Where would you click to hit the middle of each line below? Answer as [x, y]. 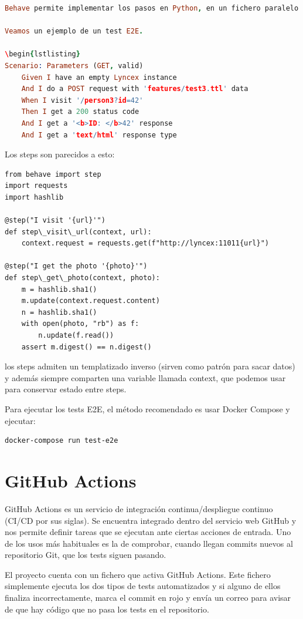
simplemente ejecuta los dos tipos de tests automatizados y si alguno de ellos [143, 586]
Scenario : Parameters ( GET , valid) [74, 65]
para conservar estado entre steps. [66, 389]
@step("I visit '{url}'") [55, 221]
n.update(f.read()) [76, 336]
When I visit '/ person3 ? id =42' [82, 100]
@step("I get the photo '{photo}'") [76, 266]
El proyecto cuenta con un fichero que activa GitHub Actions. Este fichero [138, 574]
